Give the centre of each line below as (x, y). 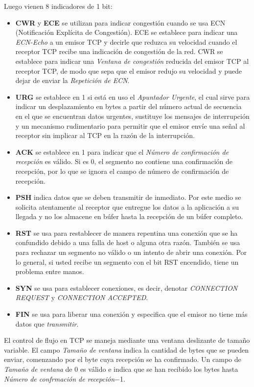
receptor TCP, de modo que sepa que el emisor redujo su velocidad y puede (128, 70)
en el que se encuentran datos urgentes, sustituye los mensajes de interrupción (132, 116)
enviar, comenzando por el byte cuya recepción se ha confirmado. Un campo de (123, 359)
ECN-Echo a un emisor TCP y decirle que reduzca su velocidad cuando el (126, 41)
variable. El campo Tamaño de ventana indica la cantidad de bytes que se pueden (127, 349)
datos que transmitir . (47, 323)
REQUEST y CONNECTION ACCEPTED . (82, 297)
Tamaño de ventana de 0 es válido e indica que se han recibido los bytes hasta (121, 369)
